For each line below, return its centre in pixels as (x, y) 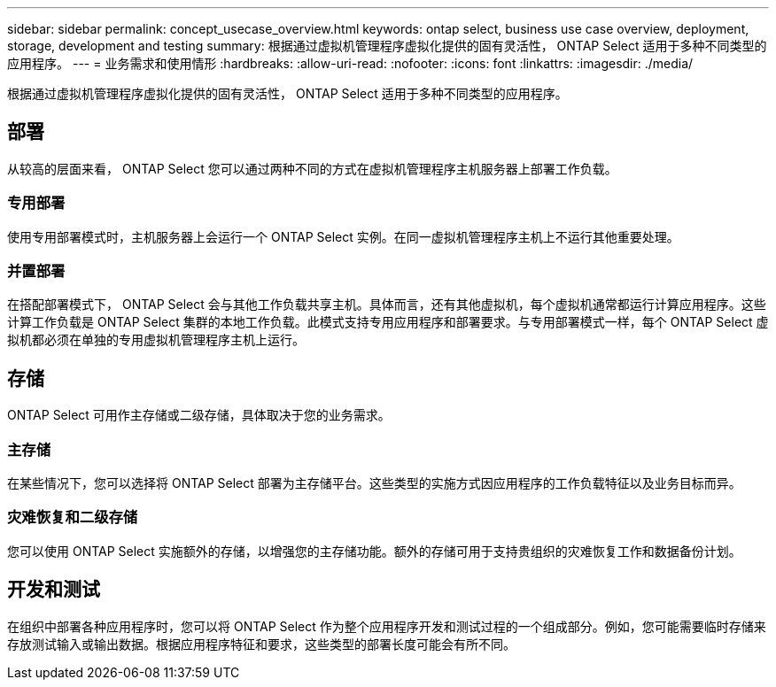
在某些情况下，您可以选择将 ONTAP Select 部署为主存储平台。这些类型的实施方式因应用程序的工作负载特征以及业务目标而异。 (374, 482)
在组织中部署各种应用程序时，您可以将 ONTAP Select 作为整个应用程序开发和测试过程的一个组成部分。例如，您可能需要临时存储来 (387, 626)
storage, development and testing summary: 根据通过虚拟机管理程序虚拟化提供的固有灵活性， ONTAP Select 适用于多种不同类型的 (387, 46)
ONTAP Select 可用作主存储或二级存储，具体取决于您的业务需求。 (199, 415)
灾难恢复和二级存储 (73, 517)
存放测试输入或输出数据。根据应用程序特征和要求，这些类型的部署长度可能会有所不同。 (261, 644)
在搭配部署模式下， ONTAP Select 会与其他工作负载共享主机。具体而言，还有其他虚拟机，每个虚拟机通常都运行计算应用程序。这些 (387, 305)
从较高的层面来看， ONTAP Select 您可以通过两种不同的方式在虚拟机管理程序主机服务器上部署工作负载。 (312, 168)
